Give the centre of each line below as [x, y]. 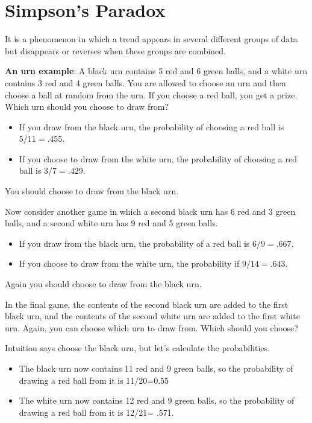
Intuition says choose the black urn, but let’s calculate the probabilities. [137, 348]
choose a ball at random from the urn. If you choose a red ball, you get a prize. [151, 94]
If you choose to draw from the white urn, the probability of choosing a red [158, 158]
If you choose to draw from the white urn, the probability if [129, 263]
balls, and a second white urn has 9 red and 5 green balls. [111, 223]
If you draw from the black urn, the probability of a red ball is [134, 243]
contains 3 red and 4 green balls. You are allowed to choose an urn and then [145, 82]
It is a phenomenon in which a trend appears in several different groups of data [151, 39]
